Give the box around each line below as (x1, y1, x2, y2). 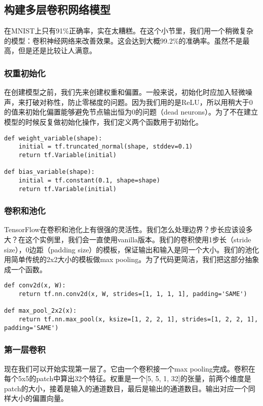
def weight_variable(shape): (4, 134, 102, 142)
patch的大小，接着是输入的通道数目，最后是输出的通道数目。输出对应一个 (4, 383, 248, 393)
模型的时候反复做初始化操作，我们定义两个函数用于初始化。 (4, 116, 203, 127)
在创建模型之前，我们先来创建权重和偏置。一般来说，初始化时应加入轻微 (4, 87, 245, 97)
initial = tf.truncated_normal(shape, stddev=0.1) (18, 143, 193, 151)
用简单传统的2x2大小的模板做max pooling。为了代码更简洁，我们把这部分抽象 (4, 254, 259, 265)
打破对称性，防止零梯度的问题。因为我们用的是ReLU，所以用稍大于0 (25, 96, 253, 107)
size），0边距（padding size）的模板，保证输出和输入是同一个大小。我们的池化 (4, 244, 259, 254)
